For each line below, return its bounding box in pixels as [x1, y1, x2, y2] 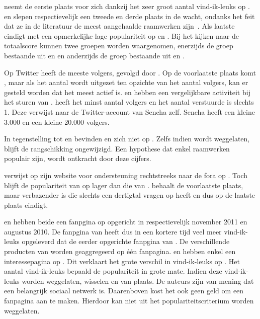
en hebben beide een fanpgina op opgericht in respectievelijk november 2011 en [4, 216, 247, 227]
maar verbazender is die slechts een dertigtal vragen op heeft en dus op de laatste [4, 190, 255, 200]
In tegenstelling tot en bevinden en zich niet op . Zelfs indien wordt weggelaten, [4, 133, 250, 144]
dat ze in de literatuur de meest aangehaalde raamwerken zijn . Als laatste [4, 21, 235, 31]
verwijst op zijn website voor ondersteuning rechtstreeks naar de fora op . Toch [4, 170, 248, 180]
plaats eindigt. [4, 199, 48, 210]
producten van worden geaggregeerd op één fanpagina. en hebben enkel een [4, 246, 236, 257]
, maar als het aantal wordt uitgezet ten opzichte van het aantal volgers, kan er [4, 77, 248, 88]
